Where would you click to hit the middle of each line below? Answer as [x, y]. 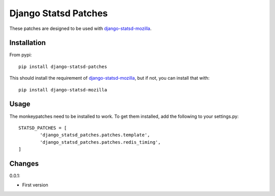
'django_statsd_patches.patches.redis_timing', [100, 142]
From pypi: [21, 55]
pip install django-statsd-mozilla [63, 90]
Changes [24, 163]
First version [35, 185]
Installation [28, 43]
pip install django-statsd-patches [63, 67]
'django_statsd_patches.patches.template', [95, 135]
